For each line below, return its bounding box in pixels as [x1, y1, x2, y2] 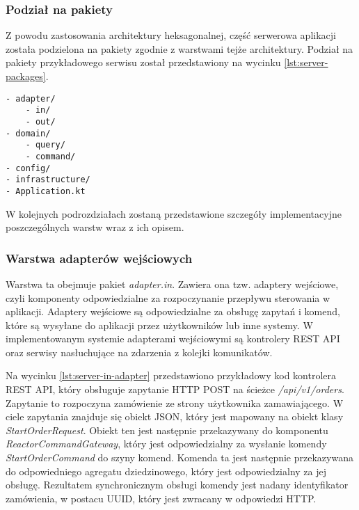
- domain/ [6, 128, 51, 138]
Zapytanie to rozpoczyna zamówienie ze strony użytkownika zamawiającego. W [6, 395, 344, 410]
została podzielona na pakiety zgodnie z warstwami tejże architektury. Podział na [6, 41, 353, 56]
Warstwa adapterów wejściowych [6, 249, 193, 266]
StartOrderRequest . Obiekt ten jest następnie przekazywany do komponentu [6, 422, 328, 437]
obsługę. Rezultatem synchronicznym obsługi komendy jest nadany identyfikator [6, 477, 349, 492]
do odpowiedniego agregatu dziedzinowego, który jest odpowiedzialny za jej [6, 463, 327, 478]
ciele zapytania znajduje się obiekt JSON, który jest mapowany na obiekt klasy [6, 409, 344, 424]
